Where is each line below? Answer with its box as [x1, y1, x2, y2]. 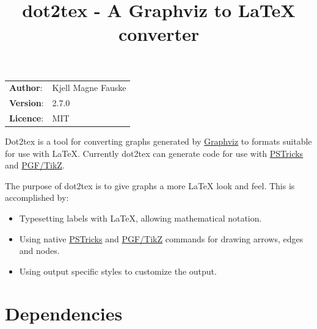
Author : [9, 81, 43, 94]
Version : [9, 96, 44, 109]
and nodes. [19, 244, 60, 257]
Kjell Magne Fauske [52, 81, 126, 94]
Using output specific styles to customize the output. [19, 264, 217, 277]
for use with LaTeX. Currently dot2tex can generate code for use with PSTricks [5, 146, 304, 159]
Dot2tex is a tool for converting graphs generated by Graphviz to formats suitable [5, 135, 312, 148]
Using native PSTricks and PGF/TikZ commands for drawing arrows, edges [19, 232, 304, 245]
